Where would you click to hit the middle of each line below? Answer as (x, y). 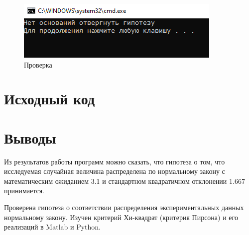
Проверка (38, 64)
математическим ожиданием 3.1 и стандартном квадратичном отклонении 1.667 (124, 181)
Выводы (30, 137)
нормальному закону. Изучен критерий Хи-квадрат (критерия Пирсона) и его (121, 217)
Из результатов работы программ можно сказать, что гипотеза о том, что (115, 161)
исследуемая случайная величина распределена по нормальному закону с (115, 171)
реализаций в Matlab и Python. (52, 227)
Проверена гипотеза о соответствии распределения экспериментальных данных (124, 207)
